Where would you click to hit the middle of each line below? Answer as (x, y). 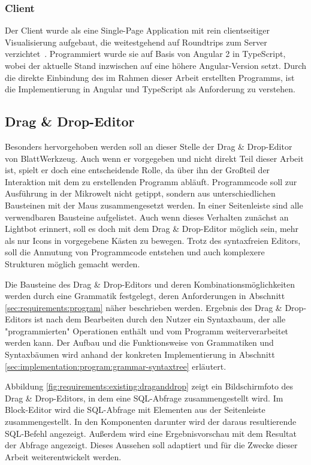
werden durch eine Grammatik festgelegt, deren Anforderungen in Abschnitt (145, 296)
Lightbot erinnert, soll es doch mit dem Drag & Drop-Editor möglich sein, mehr (152, 229)
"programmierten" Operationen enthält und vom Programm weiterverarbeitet (147, 330)
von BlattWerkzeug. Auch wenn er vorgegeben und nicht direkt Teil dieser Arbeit (154, 158)
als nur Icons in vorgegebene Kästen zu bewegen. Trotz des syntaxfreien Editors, (153, 240)
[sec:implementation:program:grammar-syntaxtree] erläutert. (116, 366)
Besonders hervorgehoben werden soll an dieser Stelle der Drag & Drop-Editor (149, 146)
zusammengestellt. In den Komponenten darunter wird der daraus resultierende (151, 422)
